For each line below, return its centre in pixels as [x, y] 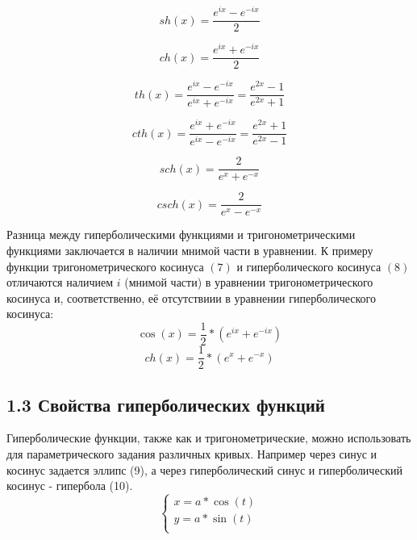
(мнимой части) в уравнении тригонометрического [249, 282]
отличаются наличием [60, 282]
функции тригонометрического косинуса [105, 266]
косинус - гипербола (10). [70, 486]
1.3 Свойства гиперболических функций [166, 404]
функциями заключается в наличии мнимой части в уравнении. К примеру [190, 251]
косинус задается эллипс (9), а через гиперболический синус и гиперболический [204, 469]
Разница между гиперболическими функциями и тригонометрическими [181, 234]
